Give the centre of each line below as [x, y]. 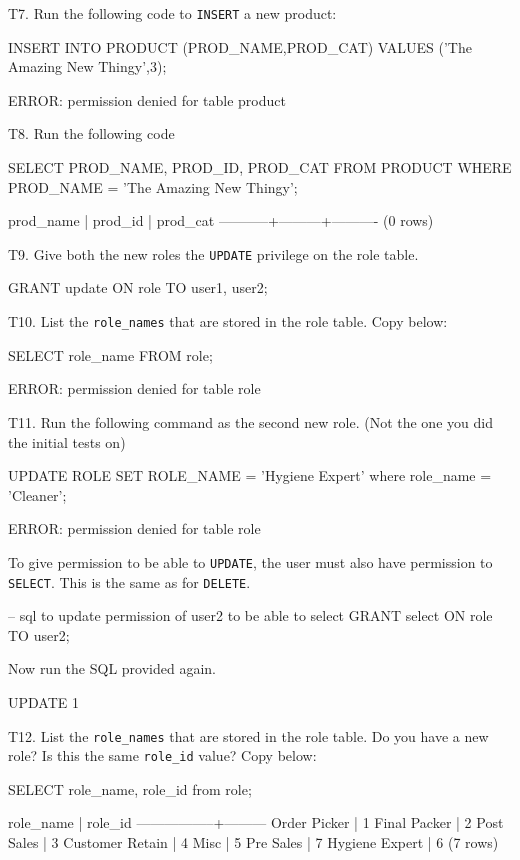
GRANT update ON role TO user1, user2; [138, 287]
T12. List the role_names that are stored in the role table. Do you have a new [248, 735]
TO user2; [39, 634]
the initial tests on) [67, 441]
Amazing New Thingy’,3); [87, 66]
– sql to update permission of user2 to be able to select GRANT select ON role [250, 615]
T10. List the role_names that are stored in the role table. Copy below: [228, 321]
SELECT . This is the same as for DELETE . [129, 581]
